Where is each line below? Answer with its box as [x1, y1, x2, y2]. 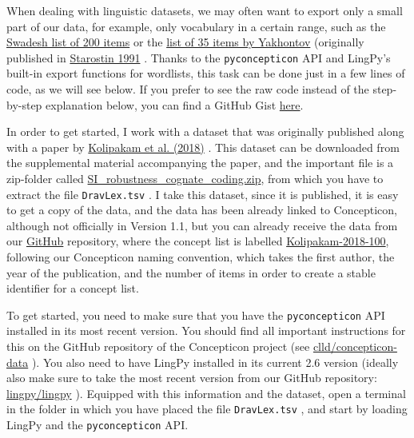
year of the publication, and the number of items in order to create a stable [6, 264, 376, 281]
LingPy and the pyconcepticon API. [6, 416, 189, 433]
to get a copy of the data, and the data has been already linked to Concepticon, [6, 201, 397, 218]
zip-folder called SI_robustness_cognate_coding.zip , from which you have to [6, 170, 384, 186]
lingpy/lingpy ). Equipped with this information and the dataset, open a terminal [6, 384, 406, 401]
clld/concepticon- [312, 338, 397, 355]
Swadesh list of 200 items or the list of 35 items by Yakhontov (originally [6, 34, 364, 50]
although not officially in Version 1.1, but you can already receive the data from [6, 217, 398, 233]
